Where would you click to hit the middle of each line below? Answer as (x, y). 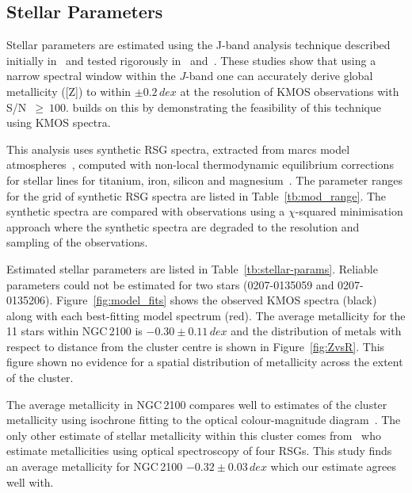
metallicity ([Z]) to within (69, 91)
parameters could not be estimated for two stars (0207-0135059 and (170, 284)
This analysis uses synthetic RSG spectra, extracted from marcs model (178, 149)
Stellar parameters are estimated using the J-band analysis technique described (198, 45)
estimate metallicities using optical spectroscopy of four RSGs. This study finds (199, 451)
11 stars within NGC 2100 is (74, 331)
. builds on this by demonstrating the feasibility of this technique (223, 107)
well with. (30, 482)
